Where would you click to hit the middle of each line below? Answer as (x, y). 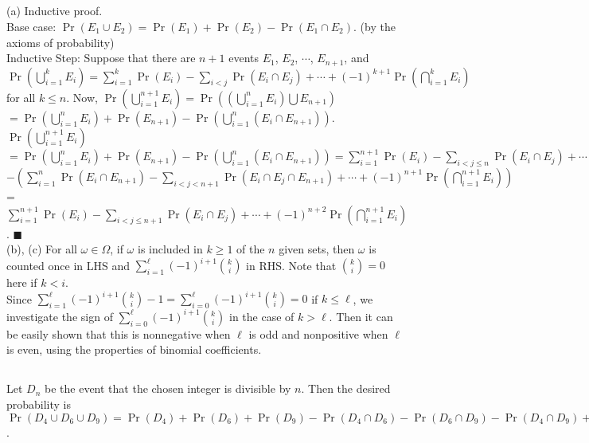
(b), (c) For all (42, 249)
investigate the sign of (60, 316)
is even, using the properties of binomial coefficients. (134, 349)
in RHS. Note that (291, 265)
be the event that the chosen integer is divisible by (168, 388)
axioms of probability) (60, 42)
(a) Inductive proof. (55, 11)
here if (22, 282)
